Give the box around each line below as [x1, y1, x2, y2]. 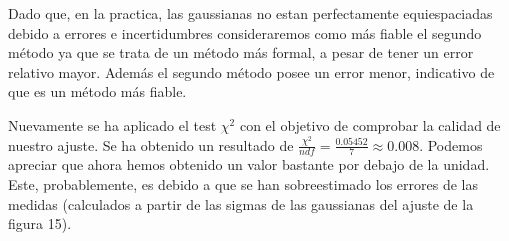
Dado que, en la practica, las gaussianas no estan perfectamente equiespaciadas [8, 3, 493, 23]
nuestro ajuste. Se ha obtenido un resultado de [8, 134, 294, 155]
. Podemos [419, 134, 483, 155]
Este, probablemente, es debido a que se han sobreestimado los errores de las [8, 173, 478, 194]
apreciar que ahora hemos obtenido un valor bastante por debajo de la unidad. [8, 154, 490, 175]
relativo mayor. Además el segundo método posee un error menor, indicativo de [8, 61, 495, 82]
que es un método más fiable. [8, 81, 187, 102]
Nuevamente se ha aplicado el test [8, 114, 217, 135]
